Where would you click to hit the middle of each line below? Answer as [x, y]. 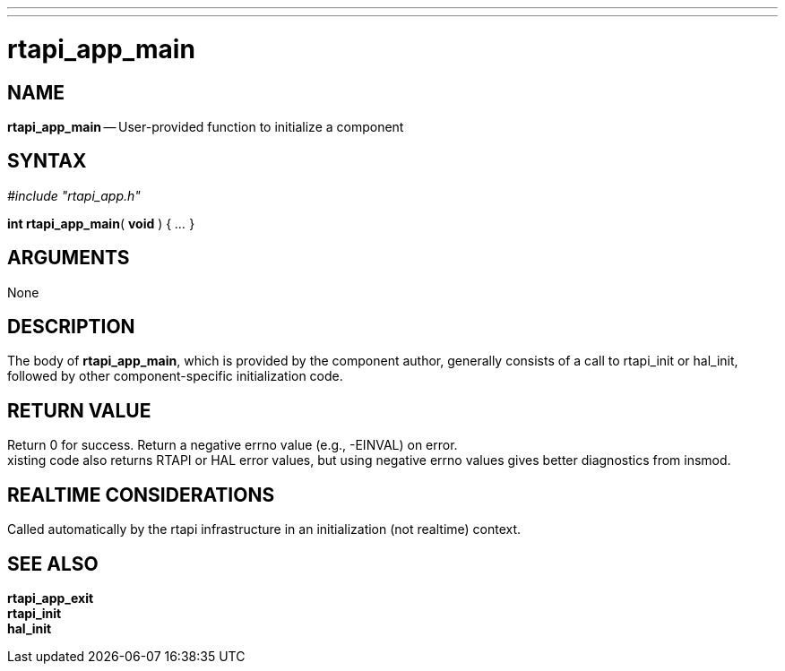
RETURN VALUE [79, 410]
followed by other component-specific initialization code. [175, 376]
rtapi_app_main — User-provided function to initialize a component [206, 126]
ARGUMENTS [69, 258]
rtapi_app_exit [51, 598]
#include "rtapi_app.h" [74, 195]
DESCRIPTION [71, 327]
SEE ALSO [53, 563]
